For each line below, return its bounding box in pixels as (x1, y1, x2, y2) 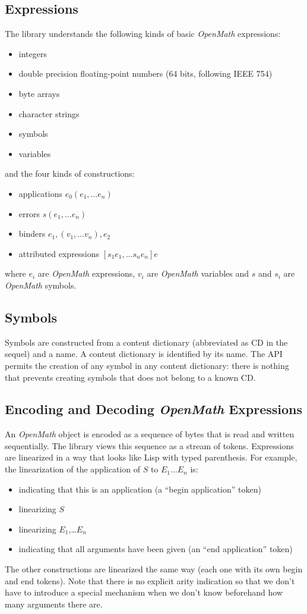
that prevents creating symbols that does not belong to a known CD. (5, 371, 256, 383)
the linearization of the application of (5, 463, 140, 475)
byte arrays (18, 87, 60, 99)
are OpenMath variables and (147, 267, 249, 280)
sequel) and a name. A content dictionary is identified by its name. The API (5, 347, 283, 360)
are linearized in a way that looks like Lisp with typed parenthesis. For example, (5, 451, 297, 463)
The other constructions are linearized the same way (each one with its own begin (5, 563, 303, 575)
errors (18, 207, 40, 220)
